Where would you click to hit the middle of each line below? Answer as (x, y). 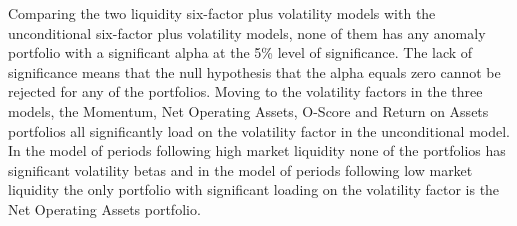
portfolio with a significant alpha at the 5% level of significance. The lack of (240, 52)
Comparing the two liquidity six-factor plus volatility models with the (222, 13)
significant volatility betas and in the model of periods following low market (240, 169)
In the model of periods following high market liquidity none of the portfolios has (257, 150)
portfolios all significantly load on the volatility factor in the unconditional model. (259, 130)
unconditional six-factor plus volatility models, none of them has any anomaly (247, 32)
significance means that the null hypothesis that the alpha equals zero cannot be (254, 71)
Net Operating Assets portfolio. (104, 208)
